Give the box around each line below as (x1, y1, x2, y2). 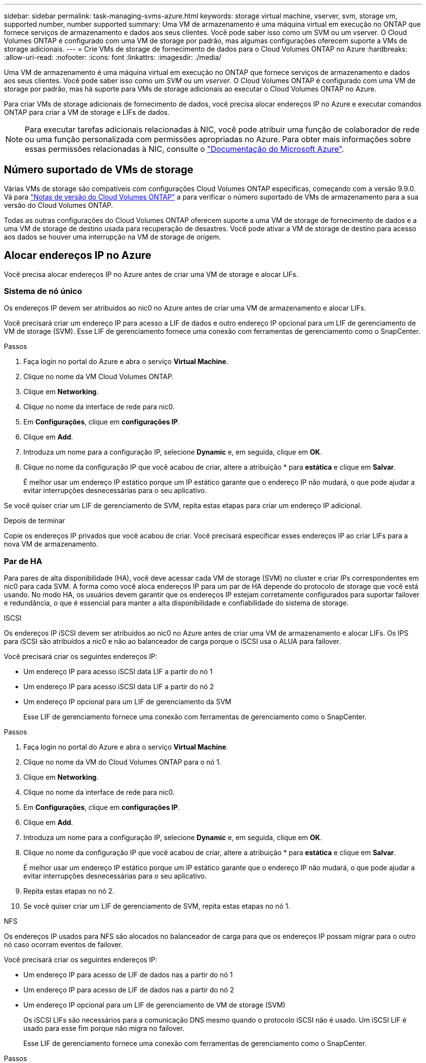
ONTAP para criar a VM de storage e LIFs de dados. (4, 108, 170, 116)
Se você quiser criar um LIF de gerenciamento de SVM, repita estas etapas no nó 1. (23, 902, 290, 911)
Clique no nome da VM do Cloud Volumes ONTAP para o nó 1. (23, 758, 221, 767)
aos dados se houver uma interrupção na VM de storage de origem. (4, 232, 221, 241)
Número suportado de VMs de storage (4, 164, 194, 176)
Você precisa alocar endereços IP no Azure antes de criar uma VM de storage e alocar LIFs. (4, 270, 298, 278)
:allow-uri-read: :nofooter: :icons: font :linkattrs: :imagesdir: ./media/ (4, 53, 222, 61)
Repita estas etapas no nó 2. (23, 887, 115, 896)
